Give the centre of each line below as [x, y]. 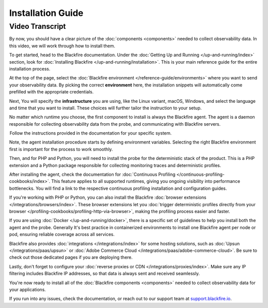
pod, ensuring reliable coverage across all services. [62, 234]
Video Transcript [38, 26]
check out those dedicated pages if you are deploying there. [71, 257]
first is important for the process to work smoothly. [61, 149]
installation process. [30, 69]
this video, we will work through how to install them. [62, 46]
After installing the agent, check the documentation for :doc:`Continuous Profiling [92, 174]
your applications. [28, 289]
